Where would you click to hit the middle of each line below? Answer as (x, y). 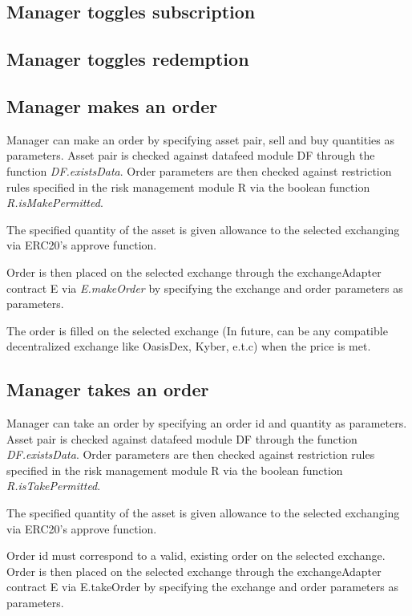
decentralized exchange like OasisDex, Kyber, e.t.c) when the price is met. (189, 346)
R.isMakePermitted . (55, 203)
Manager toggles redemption (128, 59)
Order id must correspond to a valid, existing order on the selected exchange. (196, 555)
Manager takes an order (108, 389)
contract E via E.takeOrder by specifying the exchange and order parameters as (202, 587)
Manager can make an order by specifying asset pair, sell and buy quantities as (201, 139)
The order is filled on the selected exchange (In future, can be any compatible (197, 330)
